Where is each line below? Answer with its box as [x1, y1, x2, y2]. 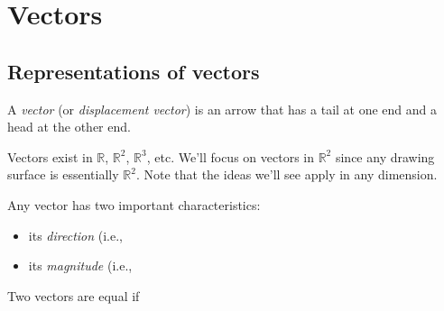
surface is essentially [7, 165, 119, 184]
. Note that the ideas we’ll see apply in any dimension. [135, 165, 438, 184]
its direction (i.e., [28, 225, 124, 244]
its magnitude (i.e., [28, 256, 133, 275]
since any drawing [335, 147, 435, 166]
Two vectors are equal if [7, 286, 140, 305]
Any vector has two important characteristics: [7, 195, 261, 214]
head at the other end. [7, 117, 131, 136]
